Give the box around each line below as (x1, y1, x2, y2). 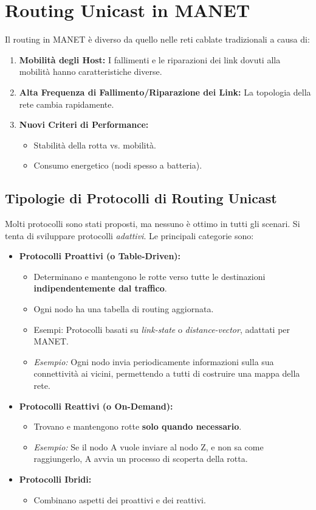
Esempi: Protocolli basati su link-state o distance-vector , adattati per (33, 323, 290, 335)
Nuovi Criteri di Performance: (19, 118, 149, 131)
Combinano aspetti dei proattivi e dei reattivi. (33, 493, 206, 506)
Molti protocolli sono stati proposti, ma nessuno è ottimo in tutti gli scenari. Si (5, 217, 300, 230)
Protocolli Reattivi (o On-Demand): (19, 399, 173, 412)
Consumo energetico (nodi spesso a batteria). (33, 159, 202, 172)
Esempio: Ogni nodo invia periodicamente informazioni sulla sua (33, 355, 274, 368)
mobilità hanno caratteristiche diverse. (19, 65, 162, 78)
